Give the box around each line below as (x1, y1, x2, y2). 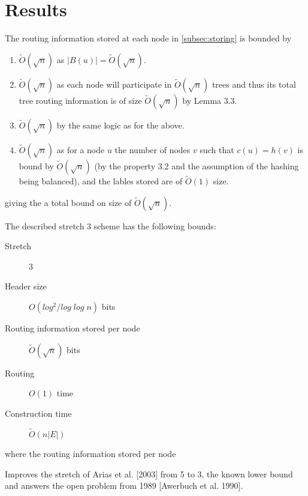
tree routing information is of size (19, 94, 142, 106)
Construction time (5, 407, 72, 419)
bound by (19, 159, 54, 172)
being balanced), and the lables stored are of (19, 174, 183, 187)
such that (200, 143, 234, 156)
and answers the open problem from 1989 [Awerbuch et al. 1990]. (5, 479, 243, 492)
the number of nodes (114, 143, 191, 156)
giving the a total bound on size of (5, 196, 132, 208)
